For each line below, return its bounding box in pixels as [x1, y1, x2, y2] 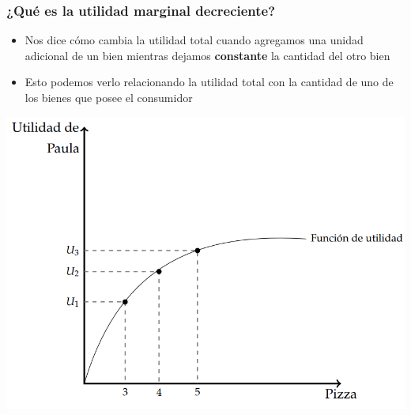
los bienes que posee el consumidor [25, 89, 193, 105]
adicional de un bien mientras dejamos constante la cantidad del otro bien [25, 47, 390, 63]
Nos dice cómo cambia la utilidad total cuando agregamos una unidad [25, 32, 364, 48]
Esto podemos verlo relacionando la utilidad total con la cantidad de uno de [25, 74, 394, 90]
